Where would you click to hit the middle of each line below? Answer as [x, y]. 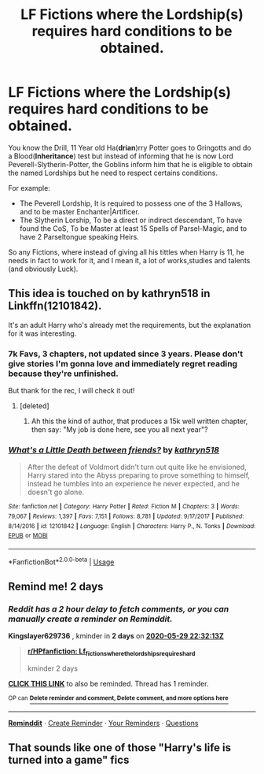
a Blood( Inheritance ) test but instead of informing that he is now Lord [121, 156]
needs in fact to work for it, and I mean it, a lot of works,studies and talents [129, 260]
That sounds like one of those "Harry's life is [120, 748]
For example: [29, 188]
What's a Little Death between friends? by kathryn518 [114, 449]
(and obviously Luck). [43, 269]
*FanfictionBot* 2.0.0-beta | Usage [61, 561]
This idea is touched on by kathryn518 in [109, 294]
